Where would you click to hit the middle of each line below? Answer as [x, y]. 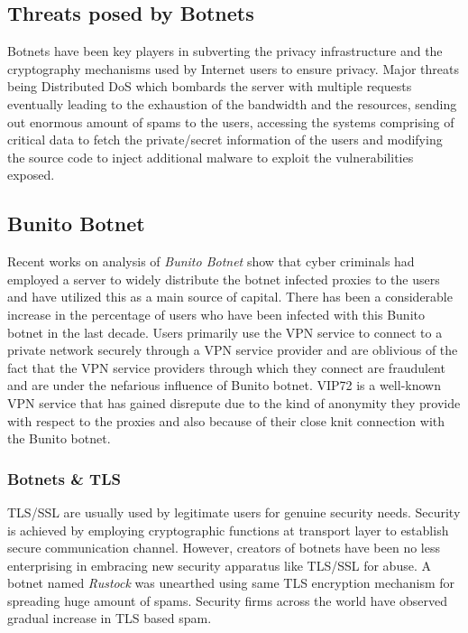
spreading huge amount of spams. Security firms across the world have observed [228, 600]
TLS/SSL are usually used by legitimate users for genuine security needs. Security [234, 512]
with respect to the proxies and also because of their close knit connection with [226, 420]
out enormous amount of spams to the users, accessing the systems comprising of [231, 121]
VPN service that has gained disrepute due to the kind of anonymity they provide [234, 402]
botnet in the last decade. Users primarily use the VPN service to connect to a [225, 332]
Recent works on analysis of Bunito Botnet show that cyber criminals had [211, 261]
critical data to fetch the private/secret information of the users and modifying [225, 140]
